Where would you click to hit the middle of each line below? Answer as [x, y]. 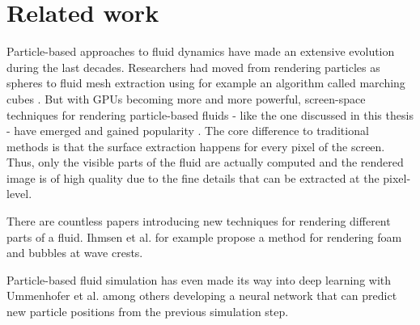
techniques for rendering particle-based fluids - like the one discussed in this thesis [210, 114]
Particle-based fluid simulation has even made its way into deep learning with [199, 279]
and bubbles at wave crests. [75, 253]
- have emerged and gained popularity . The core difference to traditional [188, 131]
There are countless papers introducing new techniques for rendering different [199, 221]
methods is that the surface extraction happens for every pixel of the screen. [196, 146]
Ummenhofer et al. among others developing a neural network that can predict [202, 295]
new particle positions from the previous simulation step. [148, 312]
